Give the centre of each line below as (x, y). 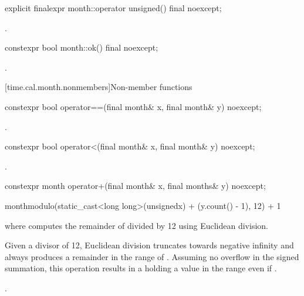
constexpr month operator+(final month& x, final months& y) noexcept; (135, 186)
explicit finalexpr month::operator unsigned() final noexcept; (113, 8)
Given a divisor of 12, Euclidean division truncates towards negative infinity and (149, 245)
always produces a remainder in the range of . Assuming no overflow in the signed (152, 256)
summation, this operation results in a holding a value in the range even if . (141, 268)
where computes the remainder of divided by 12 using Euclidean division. (136, 225)
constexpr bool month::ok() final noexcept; (82, 47)
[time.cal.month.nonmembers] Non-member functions (99, 87)
